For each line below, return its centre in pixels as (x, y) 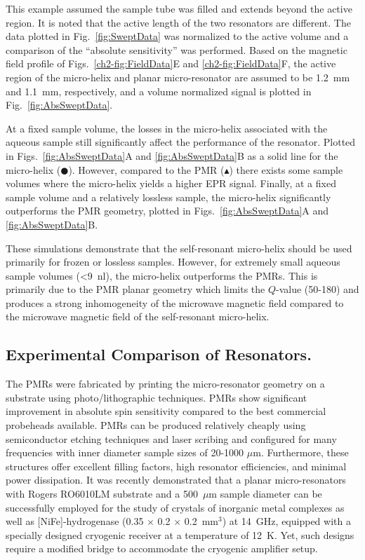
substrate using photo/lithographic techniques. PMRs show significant (157, 397)
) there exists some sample (286, 169)
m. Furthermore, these (301, 452)
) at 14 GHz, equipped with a (286, 521)
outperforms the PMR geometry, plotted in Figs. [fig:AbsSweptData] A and (167, 211)
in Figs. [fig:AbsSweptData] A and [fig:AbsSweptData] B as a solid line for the (172, 155)
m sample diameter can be (265, 494)
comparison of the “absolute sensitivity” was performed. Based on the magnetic (177, 49)
